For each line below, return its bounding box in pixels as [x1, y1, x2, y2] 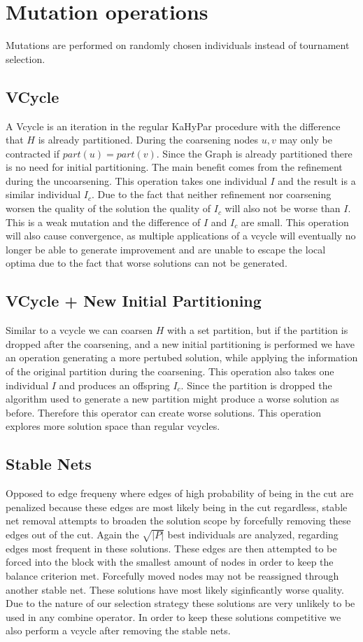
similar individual [6, 187, 81, 202]
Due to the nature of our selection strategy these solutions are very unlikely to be [6, 596, 355, 610]
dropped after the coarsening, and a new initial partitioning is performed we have [6, 336, 355, 351]
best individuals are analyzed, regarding [167, 526, 339, 541]
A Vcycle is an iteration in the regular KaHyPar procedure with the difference [6, 118, 341, 133]
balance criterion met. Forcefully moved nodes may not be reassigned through [6, 568, 339, 582]
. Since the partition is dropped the [180, 377, 332, 392]
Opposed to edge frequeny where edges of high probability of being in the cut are [6, 486, 354, 501]
